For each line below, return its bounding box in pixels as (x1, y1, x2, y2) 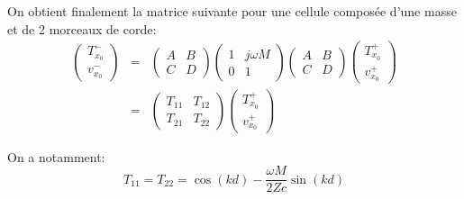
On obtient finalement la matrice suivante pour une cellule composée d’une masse (7, 2, 457, 20)
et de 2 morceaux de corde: (7, 19, 157, 38)
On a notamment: (7, 147, 105, 166)
